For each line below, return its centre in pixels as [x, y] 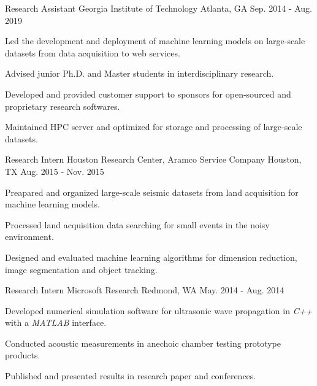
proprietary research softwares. [63, 106]
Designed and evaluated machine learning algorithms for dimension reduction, [151, 257]
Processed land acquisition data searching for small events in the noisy [137, 224]
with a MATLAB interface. [56, 322]
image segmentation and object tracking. [81, 269]
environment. [29, 237]
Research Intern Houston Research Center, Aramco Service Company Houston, [153, 159]
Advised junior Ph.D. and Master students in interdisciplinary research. [139, 73]
